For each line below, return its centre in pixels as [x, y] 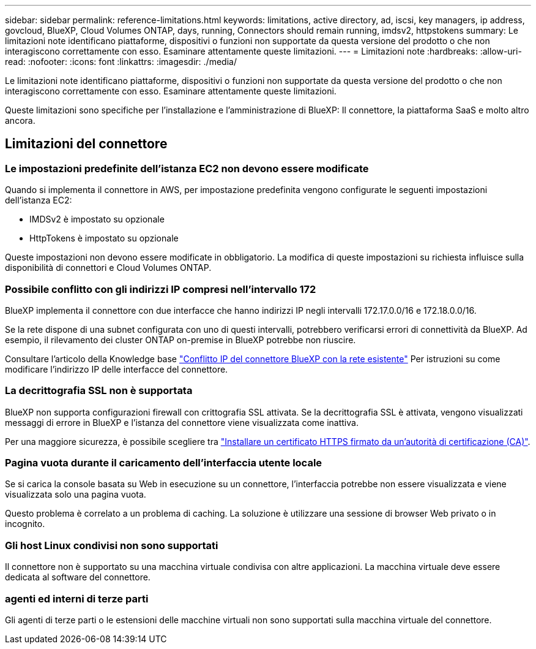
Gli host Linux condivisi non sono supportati [112, 545]
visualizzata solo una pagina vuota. [76, 495]
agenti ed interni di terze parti [77, 598]
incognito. [25, 524]
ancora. [20, 120]
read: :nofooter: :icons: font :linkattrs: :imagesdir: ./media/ [121, 62]
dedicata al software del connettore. [78, 577]
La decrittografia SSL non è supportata [99, 391]
